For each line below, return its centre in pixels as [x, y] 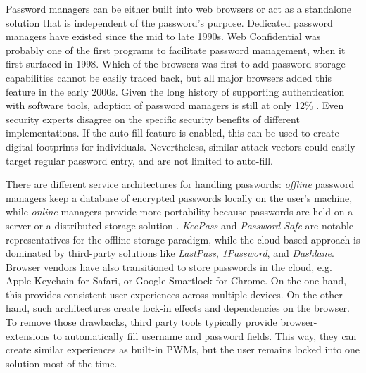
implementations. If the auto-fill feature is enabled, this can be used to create [172, 133]
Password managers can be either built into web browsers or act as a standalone [178, 8]
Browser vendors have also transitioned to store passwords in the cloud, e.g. [169, 266]
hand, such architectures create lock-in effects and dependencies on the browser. [178, 308]
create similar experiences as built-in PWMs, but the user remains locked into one [183, 349]
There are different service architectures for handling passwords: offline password [180, 184]
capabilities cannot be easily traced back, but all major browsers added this [169, 77]
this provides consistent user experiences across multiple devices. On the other [174, 294]
